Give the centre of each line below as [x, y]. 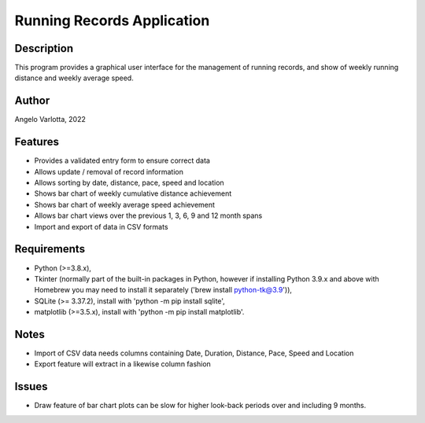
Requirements [50, 249]
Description [44, 48]
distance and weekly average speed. [74, 78]
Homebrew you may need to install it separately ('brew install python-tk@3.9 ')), [163, 290]
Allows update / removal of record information [109, 171]
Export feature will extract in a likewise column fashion [123, 364]
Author [32, 101]
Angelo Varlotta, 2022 [50, 120]
